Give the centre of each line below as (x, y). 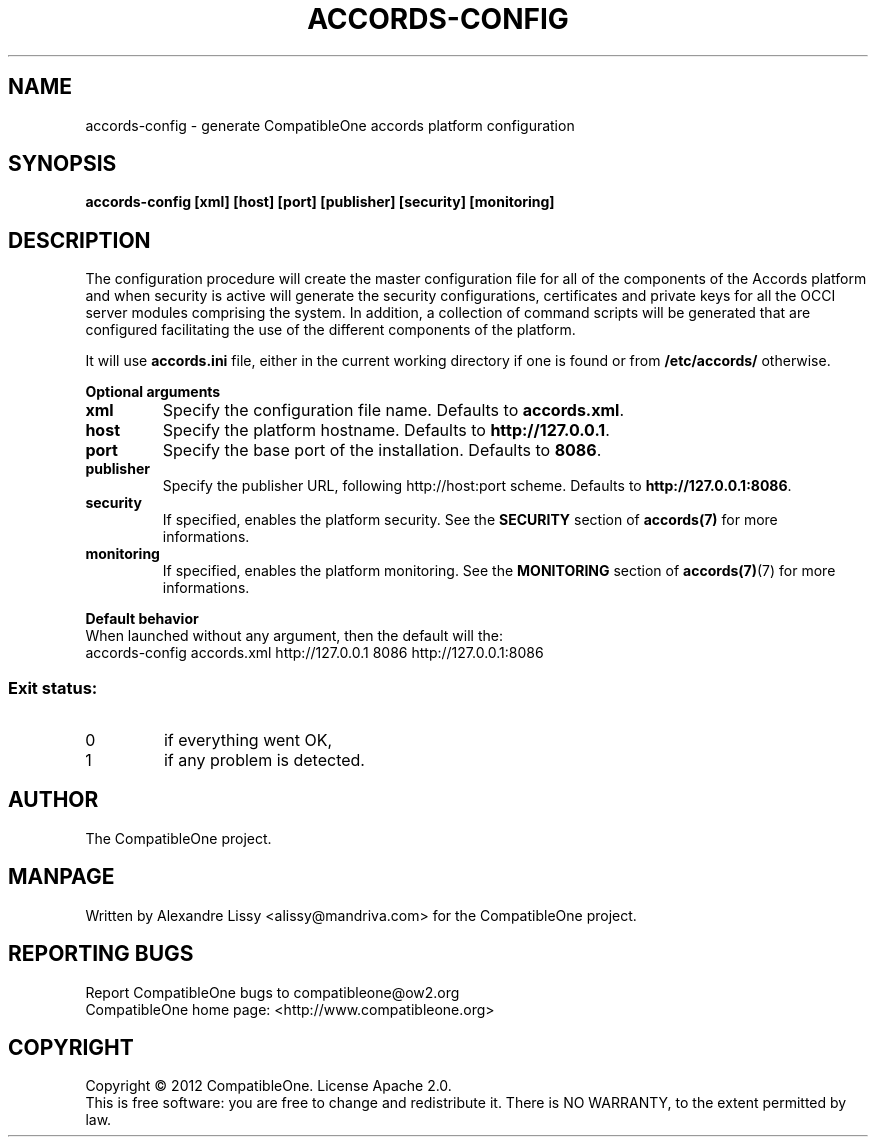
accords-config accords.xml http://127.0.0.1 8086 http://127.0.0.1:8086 (314, 653)
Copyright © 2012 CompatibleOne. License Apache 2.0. (268, 1086)
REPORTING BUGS (101, 954)
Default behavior (142, 619)
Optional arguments (153, 392)
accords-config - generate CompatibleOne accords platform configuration (330, 125)
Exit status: (53, 687)
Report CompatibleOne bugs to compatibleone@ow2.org (272, 992)
